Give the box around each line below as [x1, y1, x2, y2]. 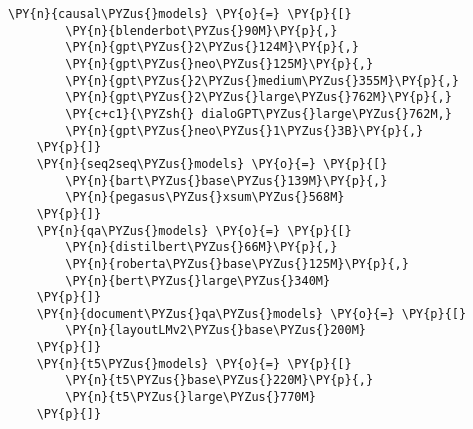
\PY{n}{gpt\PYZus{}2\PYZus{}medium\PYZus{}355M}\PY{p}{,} [65, 73, 460, 88]
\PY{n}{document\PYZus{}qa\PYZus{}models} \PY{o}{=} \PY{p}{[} [36, 306, 467, 321]
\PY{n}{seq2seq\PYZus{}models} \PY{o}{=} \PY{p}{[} [36, 156, 388, 171]
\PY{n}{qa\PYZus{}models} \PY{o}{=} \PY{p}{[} [36, 223, 352, 238]
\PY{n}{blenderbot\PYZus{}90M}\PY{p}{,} [65, 23, 338, 38]
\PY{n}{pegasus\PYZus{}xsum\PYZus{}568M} [65, 190, 345, 205]
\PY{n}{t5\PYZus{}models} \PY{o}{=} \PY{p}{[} [36, 356, 352, 371]
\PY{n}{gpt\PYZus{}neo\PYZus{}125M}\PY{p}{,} [65, 56, 374, 71]
